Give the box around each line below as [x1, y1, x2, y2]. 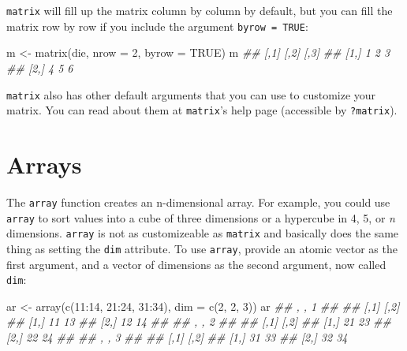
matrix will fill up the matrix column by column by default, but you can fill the [6, 2, 393, 18]
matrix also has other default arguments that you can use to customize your [6, 86, 376, 103]
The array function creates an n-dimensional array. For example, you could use [6, 193, 390, 210]
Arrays [6, 148, 82, 180]
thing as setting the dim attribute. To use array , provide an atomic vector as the [6, 240, 398, 256]
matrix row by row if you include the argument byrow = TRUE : [6, 17, 308, 34]
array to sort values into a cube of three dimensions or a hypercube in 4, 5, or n [6, 209, 395, 226]
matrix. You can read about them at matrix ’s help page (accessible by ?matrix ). [6, 102, 398, 118]
